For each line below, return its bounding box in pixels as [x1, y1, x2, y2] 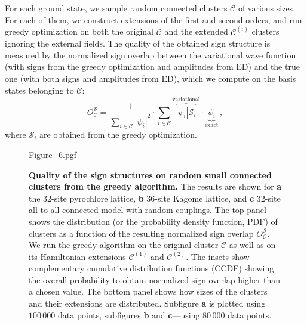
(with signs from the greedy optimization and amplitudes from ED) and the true [5, 60, 300, 73]
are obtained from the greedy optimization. [39, 128, 197, 141]
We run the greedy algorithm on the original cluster [29, 239, 219, 251]
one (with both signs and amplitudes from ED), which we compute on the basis [5, 72, 296, 84]
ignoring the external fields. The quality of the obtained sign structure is [5, 37, 271, 49]
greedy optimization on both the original [5, 25, 154, 38]
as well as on [229, 239, 276, 251]
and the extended [164, 25, 228, 38]
